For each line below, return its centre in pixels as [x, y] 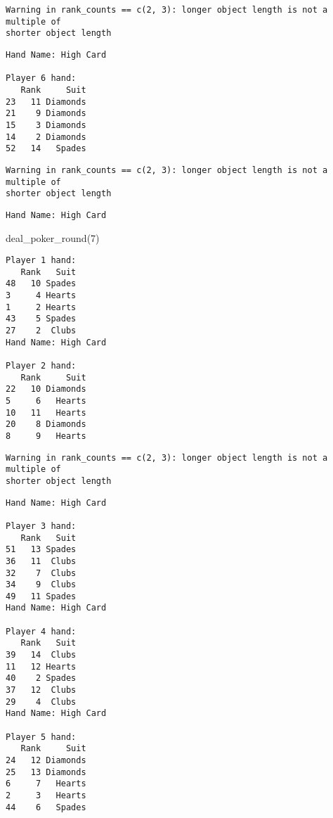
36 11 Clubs [41, 561]
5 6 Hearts [46, 401]
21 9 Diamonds [46, 114]
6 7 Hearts [46, 784]
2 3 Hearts [46, 795]
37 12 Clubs [41, 690]
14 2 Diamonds [46, 137]
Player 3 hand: [41, 526]
